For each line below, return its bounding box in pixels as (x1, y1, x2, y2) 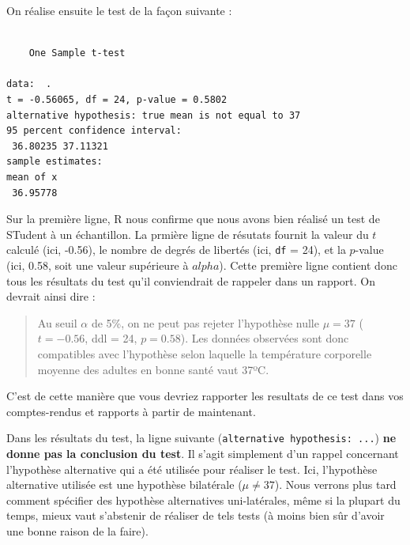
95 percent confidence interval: (6, 125, 182, 137)
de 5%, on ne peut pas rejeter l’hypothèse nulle (91, 314, 319, 331)
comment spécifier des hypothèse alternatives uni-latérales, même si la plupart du (6, 491, 401, 508)
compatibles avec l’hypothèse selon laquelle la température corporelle (37, 345, 372, 361)
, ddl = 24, (85, 330, 137, 346)
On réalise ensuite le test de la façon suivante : (6, 2, 232, 18)
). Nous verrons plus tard (274, 476, 397, 493)
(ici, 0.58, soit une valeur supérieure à (6, 256, 189, 273)
